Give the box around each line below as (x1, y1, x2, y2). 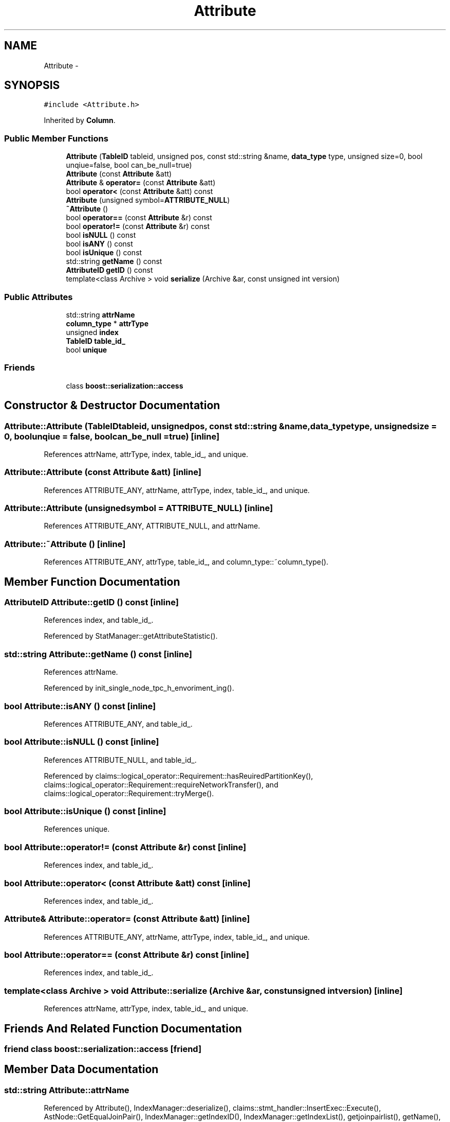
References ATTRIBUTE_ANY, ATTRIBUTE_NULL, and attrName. (44, 521, 260, 531)
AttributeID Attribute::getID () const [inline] (4, 597, 179, 607)
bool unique (66, 345, 107, 354)
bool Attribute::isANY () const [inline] (4, 700, 156, 711)
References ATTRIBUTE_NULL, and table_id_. (44, 755, 197, 764)
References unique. (44, 825, 110, 834)
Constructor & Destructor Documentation (4, 399, 220, 412)
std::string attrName (66, 310, 135, 319)
